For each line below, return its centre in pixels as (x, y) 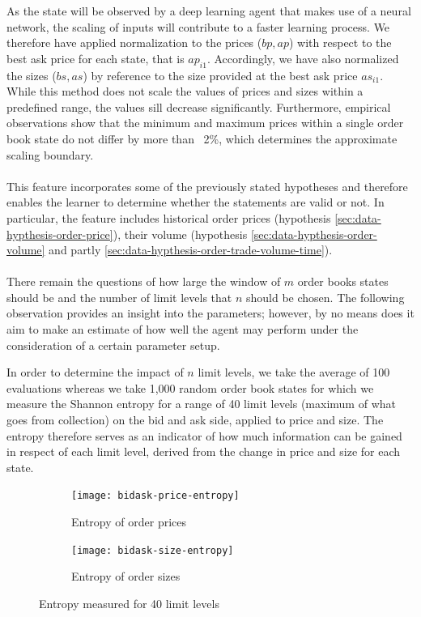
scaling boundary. (50, 154)
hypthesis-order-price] (60, 234)
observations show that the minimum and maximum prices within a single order (205, 123)
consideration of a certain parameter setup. (113, 345)
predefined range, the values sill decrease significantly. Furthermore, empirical (199, 106)
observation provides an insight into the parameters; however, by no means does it (210, 313)
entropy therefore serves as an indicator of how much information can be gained (204, 435)
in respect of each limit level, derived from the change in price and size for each (204, 451)
